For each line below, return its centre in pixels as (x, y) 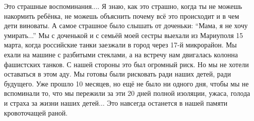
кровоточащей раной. (36, 112)
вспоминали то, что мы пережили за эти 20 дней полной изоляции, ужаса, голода (127, 93)
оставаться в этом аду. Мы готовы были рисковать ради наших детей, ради (118, 74)
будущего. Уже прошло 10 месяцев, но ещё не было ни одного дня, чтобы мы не (127, 83)
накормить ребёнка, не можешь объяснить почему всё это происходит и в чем (122, 16)
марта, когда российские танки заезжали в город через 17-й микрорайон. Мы (121, 45)
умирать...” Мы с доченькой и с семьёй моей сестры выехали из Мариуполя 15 (124, 35)
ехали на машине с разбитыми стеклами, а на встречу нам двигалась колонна (121, 54)
